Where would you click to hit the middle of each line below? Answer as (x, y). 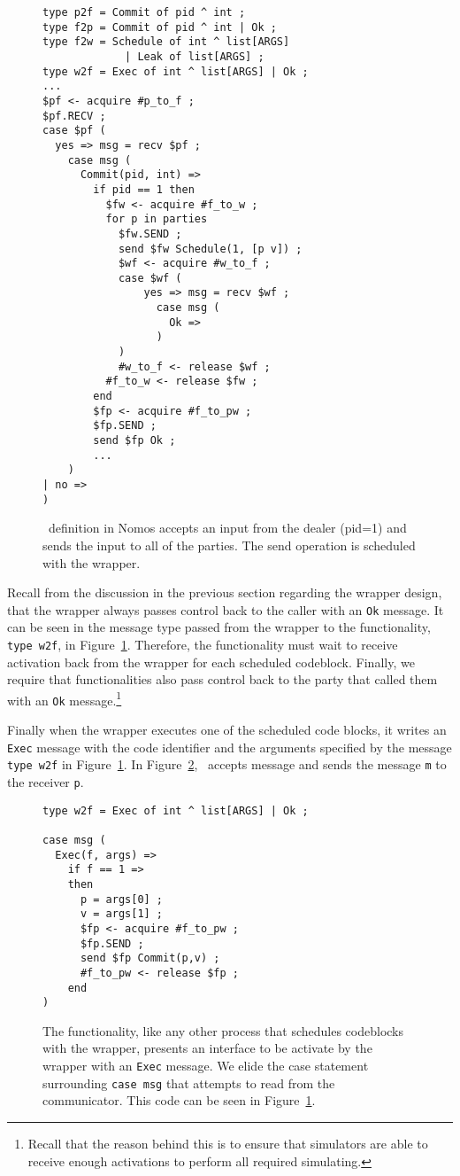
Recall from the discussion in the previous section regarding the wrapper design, (225, 592)
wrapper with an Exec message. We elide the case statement (206, 1066)
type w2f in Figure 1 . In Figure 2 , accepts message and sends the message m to (227, 764)
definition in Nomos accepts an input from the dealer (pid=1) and (227, 528)
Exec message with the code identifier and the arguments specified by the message (230, 747)
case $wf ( (150, 278)
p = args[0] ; (122, 899)
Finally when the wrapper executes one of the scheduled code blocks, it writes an (227, 730)
